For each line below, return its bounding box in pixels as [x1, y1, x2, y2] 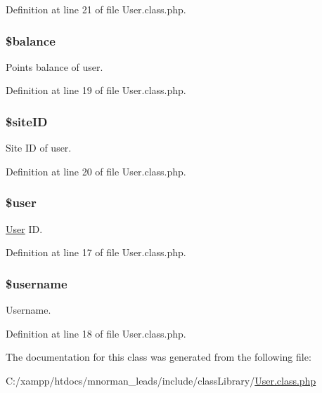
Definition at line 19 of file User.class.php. [6, 83, 186, 98]
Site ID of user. [6, 140, 72, 155]
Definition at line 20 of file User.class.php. [6, 164, 186, 178]
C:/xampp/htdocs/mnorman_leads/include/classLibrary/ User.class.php [6, 373, 316, 387]
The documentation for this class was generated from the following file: [6, 349, 311, 364]
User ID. [6, 221, 43, 236]
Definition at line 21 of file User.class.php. [6, 2, 186, 16]
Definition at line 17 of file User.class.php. [6, 245, 186, 260]
